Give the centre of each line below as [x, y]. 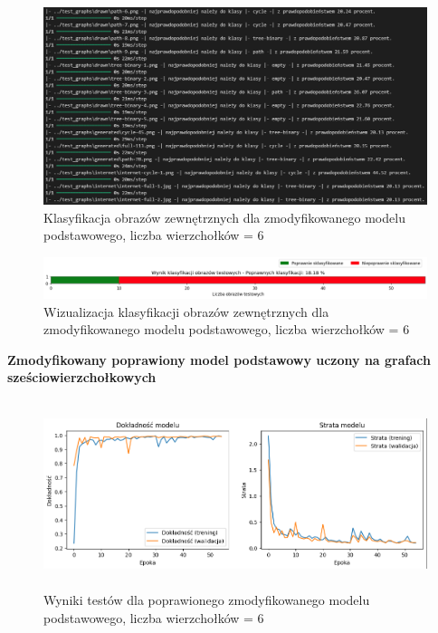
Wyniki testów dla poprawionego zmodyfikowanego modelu [207, 600]
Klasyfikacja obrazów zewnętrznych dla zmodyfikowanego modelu [224, 217]
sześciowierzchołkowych [82, 377]
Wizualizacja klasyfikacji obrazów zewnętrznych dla [186, 311]
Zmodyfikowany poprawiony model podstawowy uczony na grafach [219, 359]
